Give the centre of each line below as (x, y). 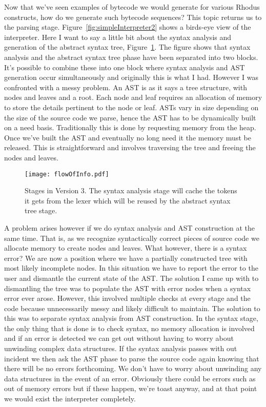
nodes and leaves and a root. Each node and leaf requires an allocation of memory (133, 97)
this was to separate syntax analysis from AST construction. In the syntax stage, (131, 318)
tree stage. (41, 210)
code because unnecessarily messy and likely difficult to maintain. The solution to (132, 308)
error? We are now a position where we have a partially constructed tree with (126, 258)
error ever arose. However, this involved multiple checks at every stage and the (127, 298)
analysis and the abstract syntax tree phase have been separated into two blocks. (131, 57)
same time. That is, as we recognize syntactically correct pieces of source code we (132, 238)
